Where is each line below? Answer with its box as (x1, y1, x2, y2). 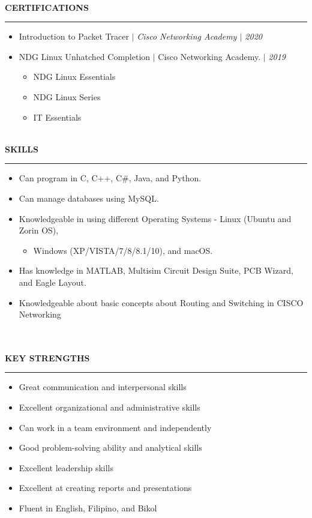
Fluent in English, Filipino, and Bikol (19, 502, 157, 514)
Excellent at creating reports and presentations (19, 481, 192, 494)
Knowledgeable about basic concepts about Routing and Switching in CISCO (19, 296, 304, 309)
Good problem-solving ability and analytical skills (19, 441, 202, 454)
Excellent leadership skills (19, 461, 113, 474)
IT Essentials (33, 110, 82, 123)
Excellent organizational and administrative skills (19, 401, 200, 414)
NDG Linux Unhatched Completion (19, 50, 151, 62)
